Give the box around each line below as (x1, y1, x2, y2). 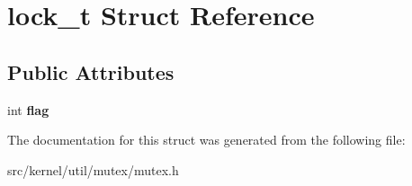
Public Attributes (7, 58, 175, 85)
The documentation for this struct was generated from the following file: (7, 130, 406, 149)
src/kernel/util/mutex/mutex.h (7, 160, 179, 179)
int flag (7, 100, 49, 119)
